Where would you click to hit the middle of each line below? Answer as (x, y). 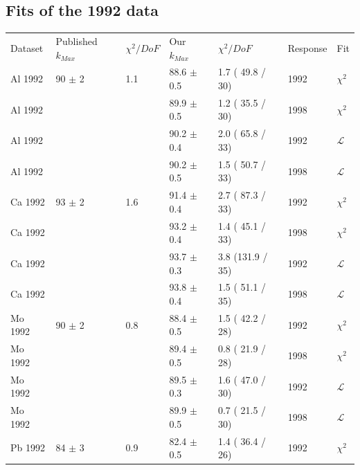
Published (76, 40)
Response (307, 47)
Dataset (27, 47)
